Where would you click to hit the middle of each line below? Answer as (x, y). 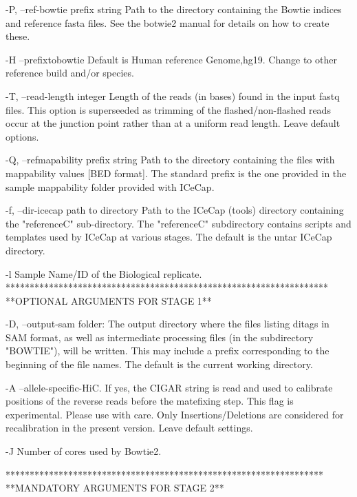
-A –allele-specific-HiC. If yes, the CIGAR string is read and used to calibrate (169, 387)
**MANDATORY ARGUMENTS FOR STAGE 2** (115, 488)
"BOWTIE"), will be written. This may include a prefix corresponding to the (167, 351)
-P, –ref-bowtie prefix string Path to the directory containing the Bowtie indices (174, 9)
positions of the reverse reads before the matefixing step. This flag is (150, 401)
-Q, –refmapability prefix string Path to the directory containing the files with (170, 160)
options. (22, 136)
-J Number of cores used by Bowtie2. (84, 451)
